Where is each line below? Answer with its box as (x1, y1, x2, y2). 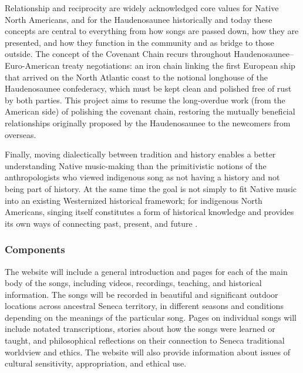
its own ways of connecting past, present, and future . (5, 217, 198, 229)
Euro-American (5, 59, 60, 71)
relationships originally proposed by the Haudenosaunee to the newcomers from (5, 116, 291, 129)
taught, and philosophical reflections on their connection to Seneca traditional (5, 334, 285, 347)
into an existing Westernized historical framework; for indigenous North (5, 194, 262, 206)
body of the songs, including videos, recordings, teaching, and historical (5, 277, 262, 289)
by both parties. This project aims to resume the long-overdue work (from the (5, 93, 285, 106)
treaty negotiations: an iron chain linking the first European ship (62, 59, 295, 71)
